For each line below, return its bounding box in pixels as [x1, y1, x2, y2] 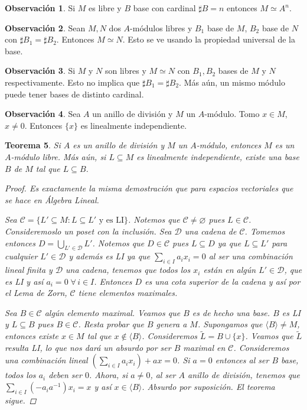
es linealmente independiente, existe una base [136, 150, 299, 162]
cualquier [5, 250, 38, 262]
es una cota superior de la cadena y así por [145, 275, 301, 287]
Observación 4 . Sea [5, 108, 81, 120]
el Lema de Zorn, [5, 287, 67, 299]
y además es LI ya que [68, 250, 151, 262]
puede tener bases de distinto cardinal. [5, 87, 144, 100]
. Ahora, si [89, 369, 128, 381]
